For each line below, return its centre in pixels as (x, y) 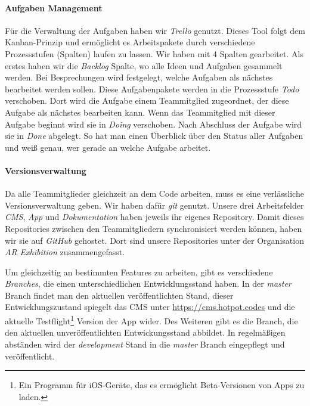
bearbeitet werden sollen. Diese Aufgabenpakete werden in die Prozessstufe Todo (152, 89)
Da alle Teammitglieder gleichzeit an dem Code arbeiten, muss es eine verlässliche (154, 193)
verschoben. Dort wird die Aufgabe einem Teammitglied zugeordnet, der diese (147, 100)
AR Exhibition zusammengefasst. (65, 252)
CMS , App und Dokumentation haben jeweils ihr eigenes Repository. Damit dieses (154, 217)
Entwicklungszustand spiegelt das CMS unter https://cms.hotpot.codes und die (150, 307)
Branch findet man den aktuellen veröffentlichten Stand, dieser (119, 295)
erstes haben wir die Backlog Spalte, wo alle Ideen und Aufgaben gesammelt (144, 65)
